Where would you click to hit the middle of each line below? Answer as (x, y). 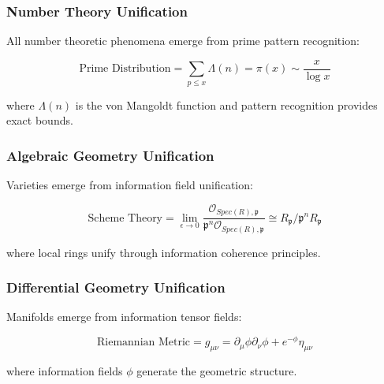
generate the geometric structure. (217, 370)
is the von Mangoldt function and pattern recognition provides (226, 104)
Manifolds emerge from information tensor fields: (124, 317)
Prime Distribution (125, 69)
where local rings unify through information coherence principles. (164, 252)
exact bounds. (40, 120)
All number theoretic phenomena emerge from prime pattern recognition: (183, 41)
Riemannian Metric (144, 343)
